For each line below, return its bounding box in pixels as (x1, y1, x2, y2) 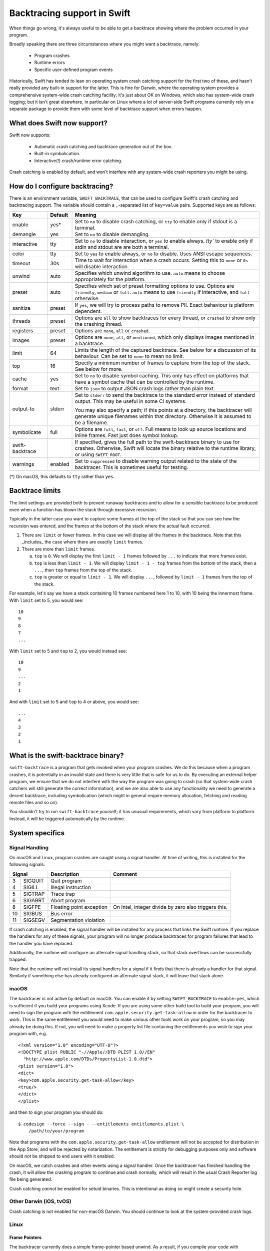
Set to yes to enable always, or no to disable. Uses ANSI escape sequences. (74, 250, 252, 257)
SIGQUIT (23, 877, 44, 884)
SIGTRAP (23, 890, 45, 897)
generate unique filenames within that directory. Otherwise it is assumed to (74, 413, 252, 420)
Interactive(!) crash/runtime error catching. (34, 158, 122, 164)
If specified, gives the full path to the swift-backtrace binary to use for (74, 438, 240, 445)
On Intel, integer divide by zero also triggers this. (112, 903, 227, 910)
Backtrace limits (9, 486, 61, 495)
